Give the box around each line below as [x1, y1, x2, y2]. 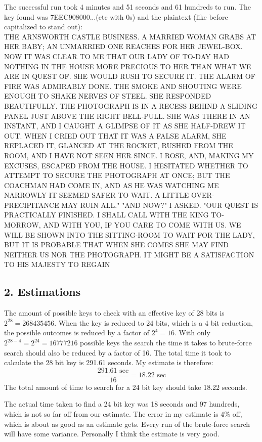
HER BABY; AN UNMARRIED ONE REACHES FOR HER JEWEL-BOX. [4, 41, 243, 52]
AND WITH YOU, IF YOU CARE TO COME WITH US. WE [43, 219, 241, 230]
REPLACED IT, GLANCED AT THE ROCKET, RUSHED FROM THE [4, 140, 233, 151]
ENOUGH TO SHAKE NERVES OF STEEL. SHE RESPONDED [4, 91, 211, 101]
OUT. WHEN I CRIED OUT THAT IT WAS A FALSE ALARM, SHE [4, 130, 227, 141]
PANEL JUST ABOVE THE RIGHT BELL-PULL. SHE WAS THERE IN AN [4, 110, 250, 121]
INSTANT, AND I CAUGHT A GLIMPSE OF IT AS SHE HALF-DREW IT [4, 120, 246, 131]
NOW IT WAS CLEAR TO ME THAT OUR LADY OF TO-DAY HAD [4, 51, 229, 61]
